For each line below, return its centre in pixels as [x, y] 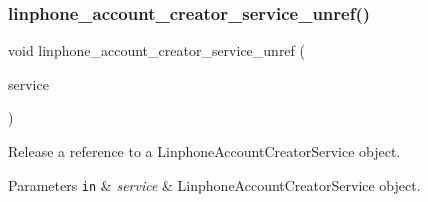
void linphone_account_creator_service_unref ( [156, 50]
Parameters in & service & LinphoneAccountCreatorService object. [214, 184]
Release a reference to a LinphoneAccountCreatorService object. [204, 151]
